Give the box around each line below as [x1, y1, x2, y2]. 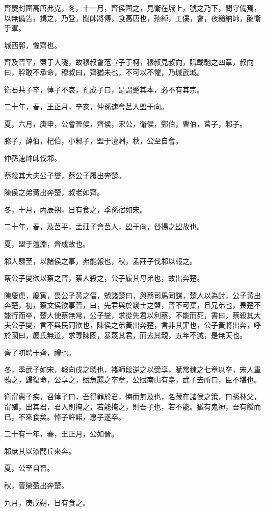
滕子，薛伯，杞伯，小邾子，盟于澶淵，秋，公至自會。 [4, 135, 182, 146]
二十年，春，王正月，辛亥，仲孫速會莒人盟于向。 [4, 101, 168, 112]
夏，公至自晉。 [4, 463, 54, 473]
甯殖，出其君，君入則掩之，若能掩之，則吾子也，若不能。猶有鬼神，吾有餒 [4, 401, 254, 412]
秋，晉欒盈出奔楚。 [4, 480, 68, 490]
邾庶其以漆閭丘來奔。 [4, 445, 75, 456]
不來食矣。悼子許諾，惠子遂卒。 [18, 411, 125, 422]
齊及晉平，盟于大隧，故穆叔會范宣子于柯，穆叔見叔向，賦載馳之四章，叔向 [4, 57, 254, 67]
